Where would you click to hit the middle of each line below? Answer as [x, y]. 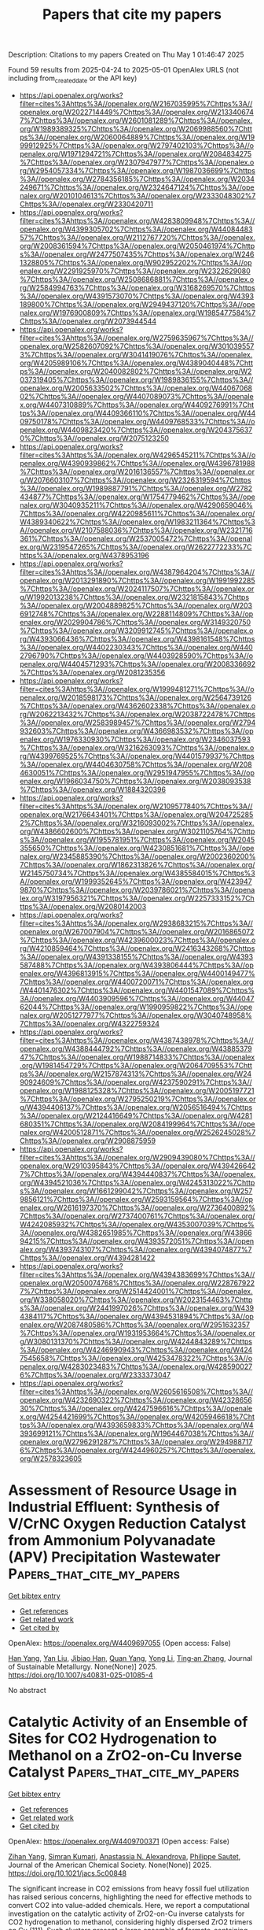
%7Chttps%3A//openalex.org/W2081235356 [92, 672]
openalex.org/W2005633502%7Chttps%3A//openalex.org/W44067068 [136, 388]
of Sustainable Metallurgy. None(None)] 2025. [83, 1666]
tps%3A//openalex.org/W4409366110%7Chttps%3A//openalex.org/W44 [137, 413]
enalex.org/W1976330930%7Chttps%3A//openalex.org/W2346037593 [135, 739]
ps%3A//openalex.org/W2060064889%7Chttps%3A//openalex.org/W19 [137, 137]
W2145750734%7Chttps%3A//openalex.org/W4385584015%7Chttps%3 [137, 873]
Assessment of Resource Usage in [123, 1490]
